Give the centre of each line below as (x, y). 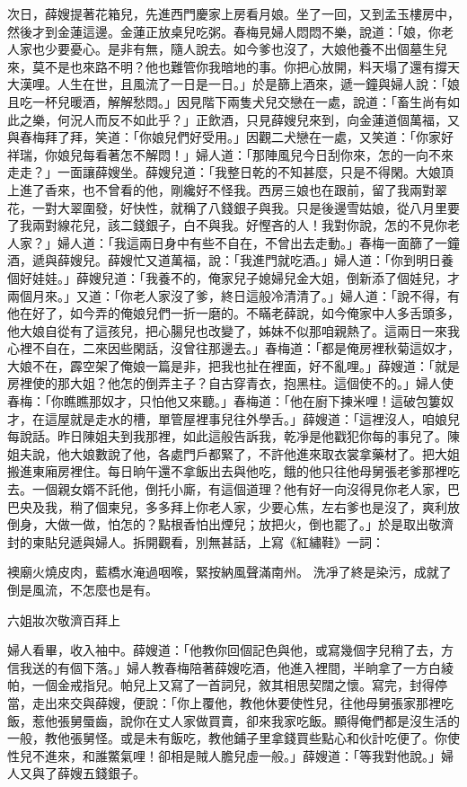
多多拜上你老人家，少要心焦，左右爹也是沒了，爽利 (296, 506)
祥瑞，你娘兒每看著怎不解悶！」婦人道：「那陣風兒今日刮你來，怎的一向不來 (230, 154)
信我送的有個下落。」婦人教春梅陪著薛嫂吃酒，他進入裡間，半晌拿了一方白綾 (230, 667)
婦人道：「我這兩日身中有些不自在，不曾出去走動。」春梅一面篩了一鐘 (258, 242)
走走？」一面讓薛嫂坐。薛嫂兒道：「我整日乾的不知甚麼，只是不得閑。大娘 (224, 172)
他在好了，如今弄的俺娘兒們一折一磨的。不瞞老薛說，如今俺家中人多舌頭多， (233, 313)
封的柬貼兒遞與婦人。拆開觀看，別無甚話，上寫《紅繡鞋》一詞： (196, 541)
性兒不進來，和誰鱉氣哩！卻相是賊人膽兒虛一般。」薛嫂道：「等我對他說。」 (224, 755)
